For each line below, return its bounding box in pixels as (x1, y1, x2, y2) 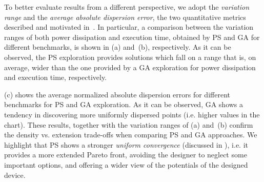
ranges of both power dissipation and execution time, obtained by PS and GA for (4, 31, 260, 42)
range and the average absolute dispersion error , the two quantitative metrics (4, 11, 246, 22)
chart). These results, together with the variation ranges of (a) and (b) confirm (4, 119, 253, 130)
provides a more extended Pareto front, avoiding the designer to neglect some (4, 149, 247, 160)
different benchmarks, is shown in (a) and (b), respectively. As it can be (4, 42, 231, 52)
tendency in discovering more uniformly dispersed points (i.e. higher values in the (4, 109, 260, 119)
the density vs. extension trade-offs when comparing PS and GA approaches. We (4, 129, 257, 140)
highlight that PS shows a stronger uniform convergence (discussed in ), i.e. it (4, 139, 249, 150)
